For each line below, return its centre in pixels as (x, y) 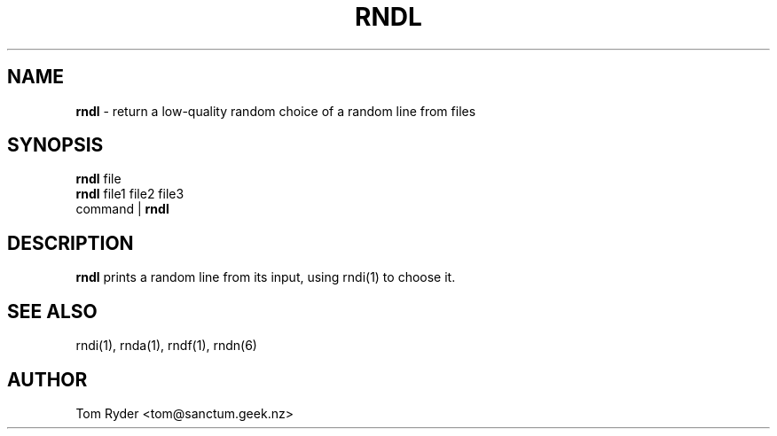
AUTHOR (47, 379)
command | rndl (122, 209)
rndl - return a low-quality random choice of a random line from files (276, 111)
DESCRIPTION (71, 243)
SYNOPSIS (55, 145)
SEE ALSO (52, 311)
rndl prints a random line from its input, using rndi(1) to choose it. (266, 277)
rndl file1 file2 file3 (130, 194)
